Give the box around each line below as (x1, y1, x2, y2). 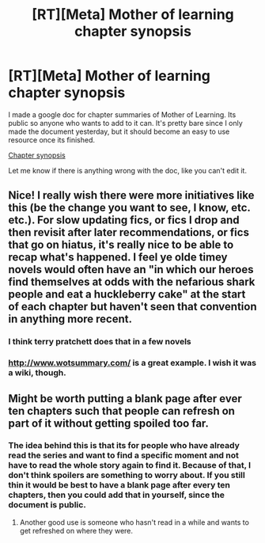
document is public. (8, 499, 87, 511)
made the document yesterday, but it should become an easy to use (8, 127, 230, 136)
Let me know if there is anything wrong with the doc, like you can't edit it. (8, 165, 248, 175)
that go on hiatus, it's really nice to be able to (8, 238, 234, 252)
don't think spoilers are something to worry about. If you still (8, 469, 245, 480)
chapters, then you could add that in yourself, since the (8, 489, 225, 500)
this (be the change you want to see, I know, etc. (8, 201, 251, 215)
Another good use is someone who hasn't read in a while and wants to (19, 517, 249, 527)
